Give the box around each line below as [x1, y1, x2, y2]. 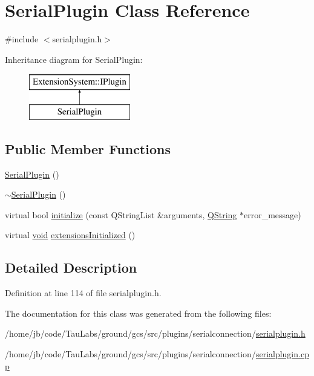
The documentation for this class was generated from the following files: [5, 306, 272, 319]
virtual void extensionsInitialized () [5, 229, 136, 241]
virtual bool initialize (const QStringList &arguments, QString [5, 208, 237, 221]
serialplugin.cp [255, 348, 309, 360]
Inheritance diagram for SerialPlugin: [5, 53, 143, 65]
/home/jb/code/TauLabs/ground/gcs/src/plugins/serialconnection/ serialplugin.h [5, 327, 306, 340]
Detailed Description [5, 258, 137, 277]
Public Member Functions [5, 139, 171, 158]
